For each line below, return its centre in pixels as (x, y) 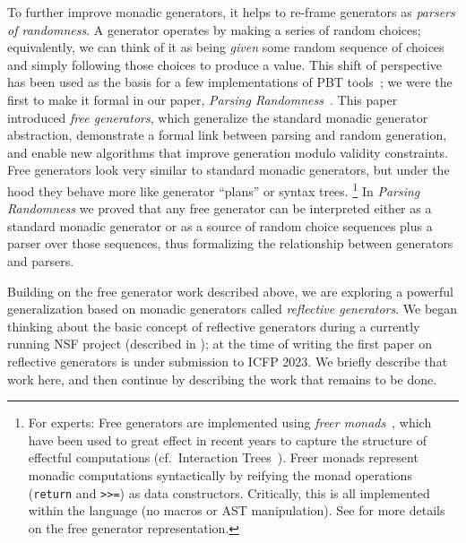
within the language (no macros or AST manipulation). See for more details (237, 510)
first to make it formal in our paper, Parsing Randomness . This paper (203, 99)
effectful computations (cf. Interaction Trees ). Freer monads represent (223, 457)
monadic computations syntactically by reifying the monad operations (220, 474)
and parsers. (41, 260)
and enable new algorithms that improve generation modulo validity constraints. (228, 152)
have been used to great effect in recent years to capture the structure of (227, 440)
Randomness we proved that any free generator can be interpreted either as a (220, 208)
